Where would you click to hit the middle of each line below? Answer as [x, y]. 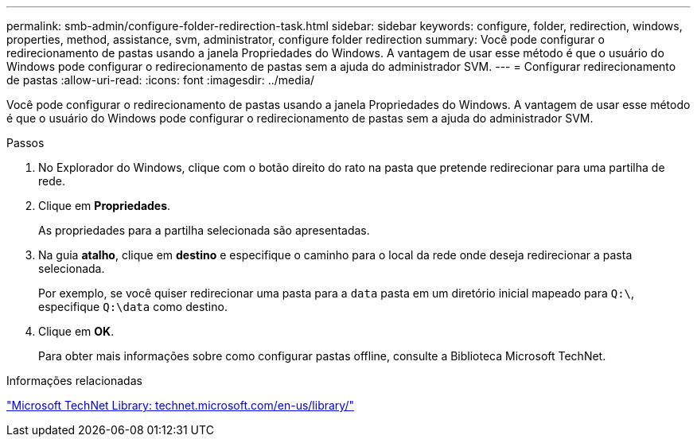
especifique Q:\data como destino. [133, 307]
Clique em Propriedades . [105, 206]
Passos [25, 143]
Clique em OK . [76, 331]
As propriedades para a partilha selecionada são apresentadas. [204, 230]
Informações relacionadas [74, 381]
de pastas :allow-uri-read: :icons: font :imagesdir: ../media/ [161, 80]
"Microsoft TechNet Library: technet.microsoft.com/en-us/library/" [180, 405]
